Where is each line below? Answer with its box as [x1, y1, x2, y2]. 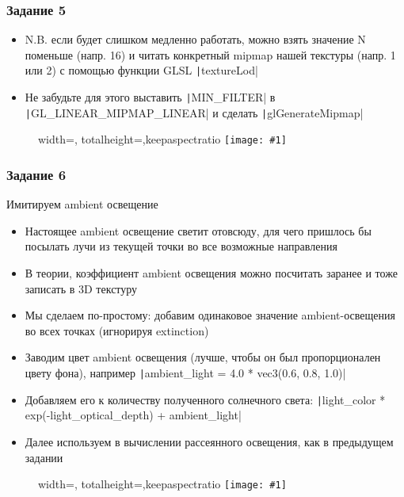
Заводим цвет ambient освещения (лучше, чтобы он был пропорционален [25, 349, 381, 365]
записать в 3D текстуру [25, 280, 138, 296]
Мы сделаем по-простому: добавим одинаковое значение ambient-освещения [25, 307, 395, 323]
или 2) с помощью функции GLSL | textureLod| [25, 62, 258, 78]
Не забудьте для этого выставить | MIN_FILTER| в [25, 89, 276, 105]
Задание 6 [6, 164, 67, 184]
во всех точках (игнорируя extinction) [25, 322, 209, 338]
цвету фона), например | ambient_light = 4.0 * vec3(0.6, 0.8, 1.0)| [25, 365, 346, 380]
